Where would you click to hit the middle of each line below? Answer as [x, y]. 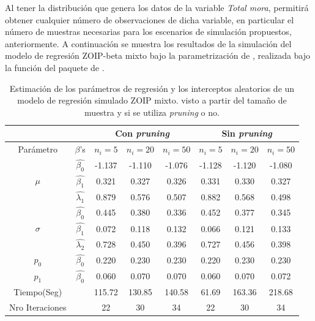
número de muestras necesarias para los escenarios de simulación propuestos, [148, 32]
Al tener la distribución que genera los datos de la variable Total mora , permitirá [157, 7]
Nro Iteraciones [38, 307]
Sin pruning [247, 133]
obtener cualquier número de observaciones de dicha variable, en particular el [150, 19]
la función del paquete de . [55, 67]
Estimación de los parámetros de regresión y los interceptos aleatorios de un [152, 88]
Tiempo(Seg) [38, 291]
